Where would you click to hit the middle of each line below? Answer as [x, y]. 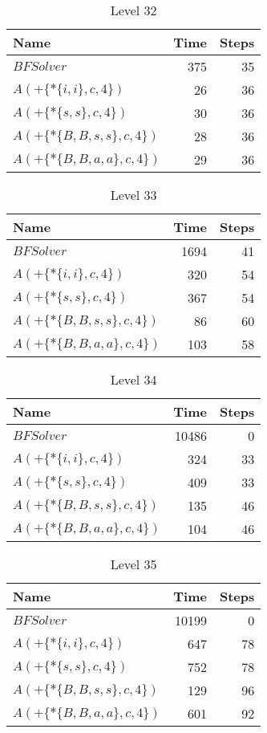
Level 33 [133, 195]
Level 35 [133, 564]
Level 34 [133, 379]
